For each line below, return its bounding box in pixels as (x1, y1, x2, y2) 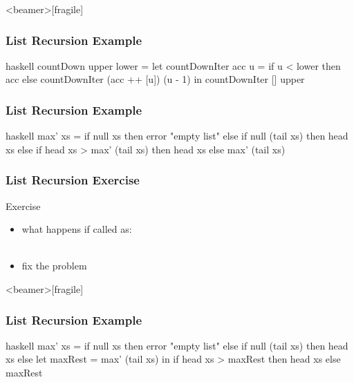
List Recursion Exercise (6, 171, 140, 189)
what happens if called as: (21, 222, 132, 236)
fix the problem (21, 258, 87, 273)
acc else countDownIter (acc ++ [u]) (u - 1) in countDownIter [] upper (6, 72, 305, 86)
